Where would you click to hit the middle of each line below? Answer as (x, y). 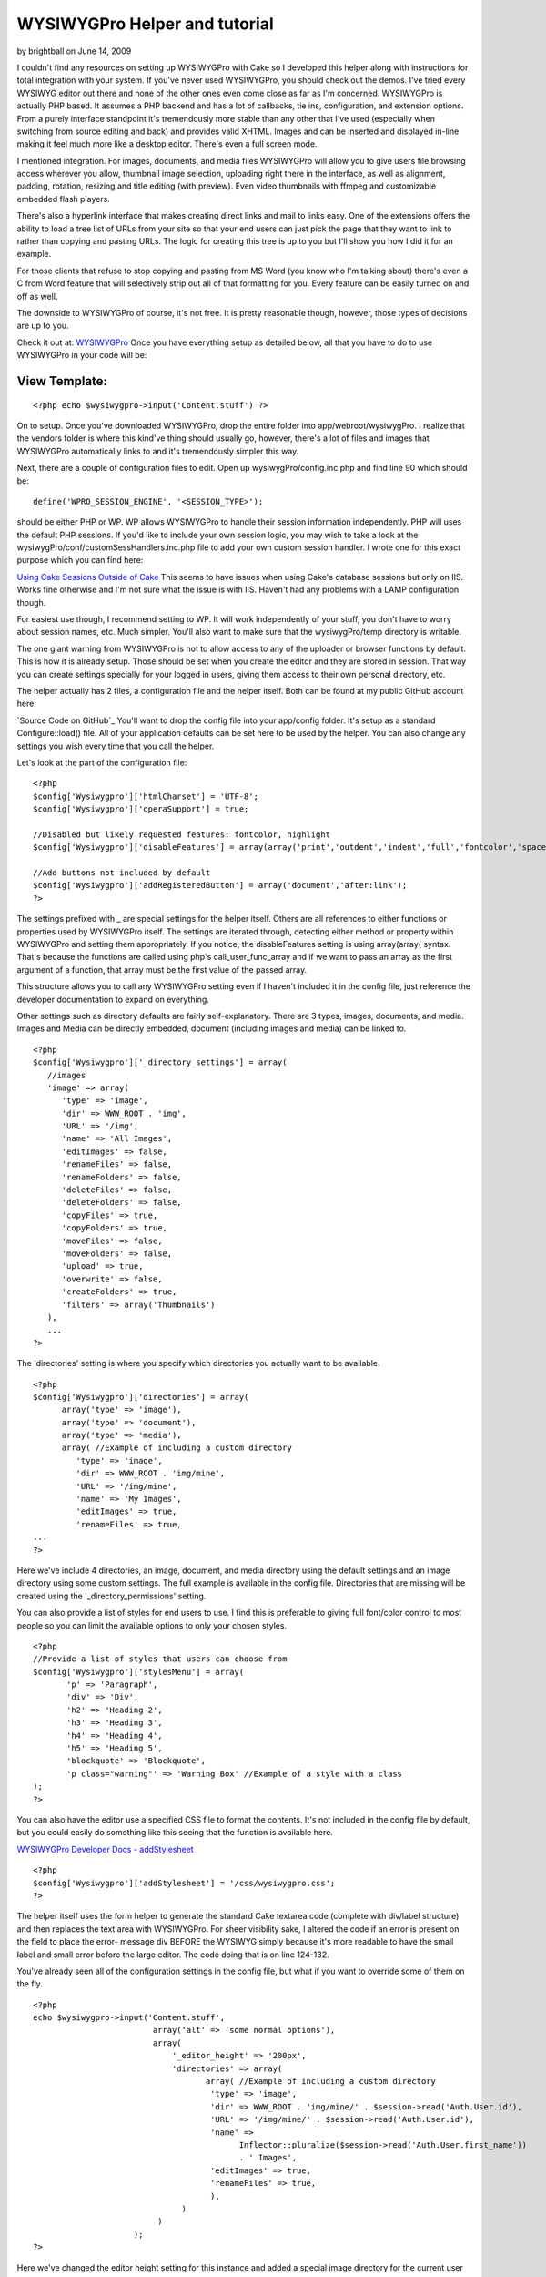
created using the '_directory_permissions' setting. (111, 1596)
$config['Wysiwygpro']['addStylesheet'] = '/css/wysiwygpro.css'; (184, 1883)
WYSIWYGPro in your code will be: (82, 355)
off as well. (37, 296)
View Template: (62, 381)
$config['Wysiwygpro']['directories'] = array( (141, 1397)
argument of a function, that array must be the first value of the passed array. (162, 969)
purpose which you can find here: (80, 560)
